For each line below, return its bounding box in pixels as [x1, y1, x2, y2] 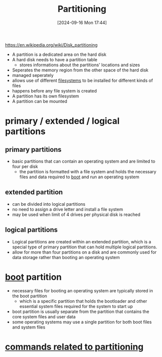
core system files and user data [12, 313, 76, 319]
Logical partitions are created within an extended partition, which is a [12, 238, 151, 244]
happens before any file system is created [12, 88, 97, 94]
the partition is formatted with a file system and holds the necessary [19, 168, 157, 174]
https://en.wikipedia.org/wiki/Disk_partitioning [5, 42, 98, 48]
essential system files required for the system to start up [19, 303, 133, 309]
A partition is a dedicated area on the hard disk [12, 51, 106, 57]
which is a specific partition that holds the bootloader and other [19, 298, 147, 304]
